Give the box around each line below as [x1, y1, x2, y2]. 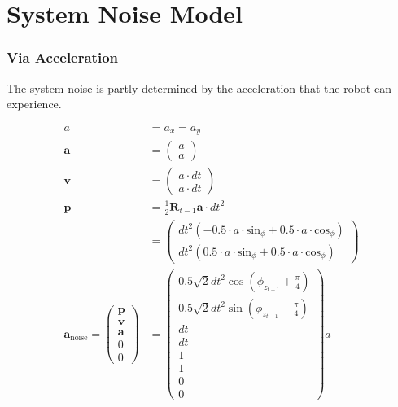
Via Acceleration [7, 47, 119, 68]
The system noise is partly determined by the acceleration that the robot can [7, 79, 391, 96]
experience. [7, 95, 62, 112]
